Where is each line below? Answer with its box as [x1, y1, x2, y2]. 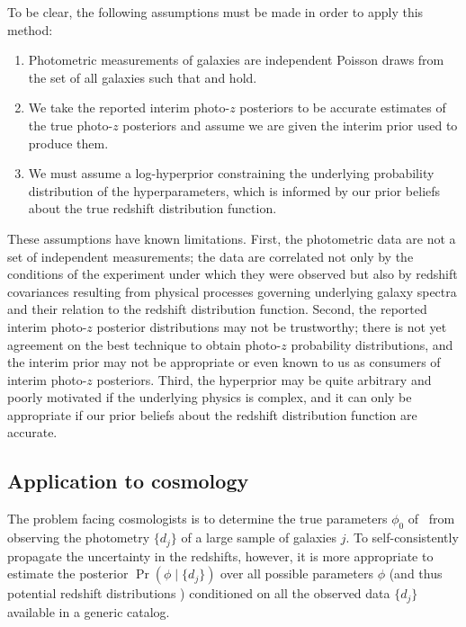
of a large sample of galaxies [181, 528, 336, 547]
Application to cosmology [7, 467, 249, 495]
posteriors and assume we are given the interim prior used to [122, 115, 458, 134]
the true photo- [28, 115, 113, 134]
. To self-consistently [345, 528, 459, 547]
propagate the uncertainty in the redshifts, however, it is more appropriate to [7, 546, 434, 565]
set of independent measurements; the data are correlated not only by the [7, 246, 414, 265]
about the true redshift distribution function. [28, 199, 277, 218]
